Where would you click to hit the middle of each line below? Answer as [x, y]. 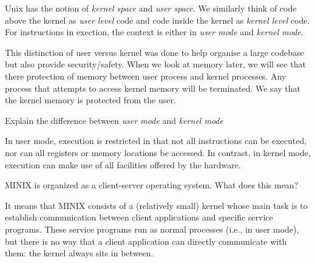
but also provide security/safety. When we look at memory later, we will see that [155, 64]
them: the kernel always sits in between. [79, 253]
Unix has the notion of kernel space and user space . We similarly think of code [151, 8]
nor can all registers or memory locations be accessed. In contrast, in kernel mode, [158, 152]
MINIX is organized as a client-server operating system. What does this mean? [152, 185]
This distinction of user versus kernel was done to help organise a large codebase [154, 52]
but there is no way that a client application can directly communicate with [146, 241]
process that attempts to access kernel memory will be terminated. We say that [153, 88]
